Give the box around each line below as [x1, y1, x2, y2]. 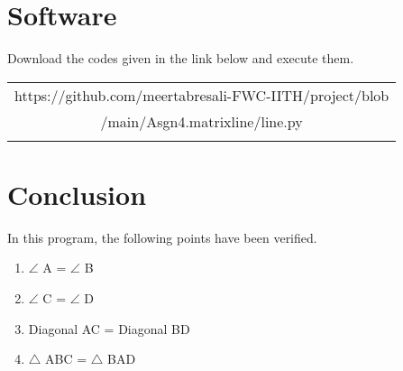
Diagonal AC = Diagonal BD [28, 319, 190, 338]
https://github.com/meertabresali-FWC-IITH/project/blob [14, 84, 389, 106]
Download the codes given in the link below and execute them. [7, 49, 354, 68]
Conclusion [7, 175, 147, 212]
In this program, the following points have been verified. [7, 227, 317, 246]
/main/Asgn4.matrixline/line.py [100, 110, 303, 132]
